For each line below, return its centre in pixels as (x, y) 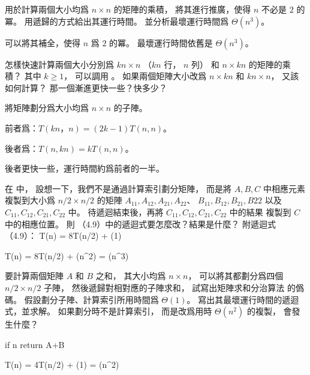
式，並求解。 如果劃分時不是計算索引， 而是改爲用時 (109, 311)
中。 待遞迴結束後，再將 (116, 211)
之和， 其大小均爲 (131, 276)
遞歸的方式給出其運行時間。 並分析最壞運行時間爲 (131, 21)
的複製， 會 (269, 311)
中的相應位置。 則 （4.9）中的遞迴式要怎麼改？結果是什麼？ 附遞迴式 (140, 223)
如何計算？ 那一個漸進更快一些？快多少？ (86, 87)
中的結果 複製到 (260, 211)
